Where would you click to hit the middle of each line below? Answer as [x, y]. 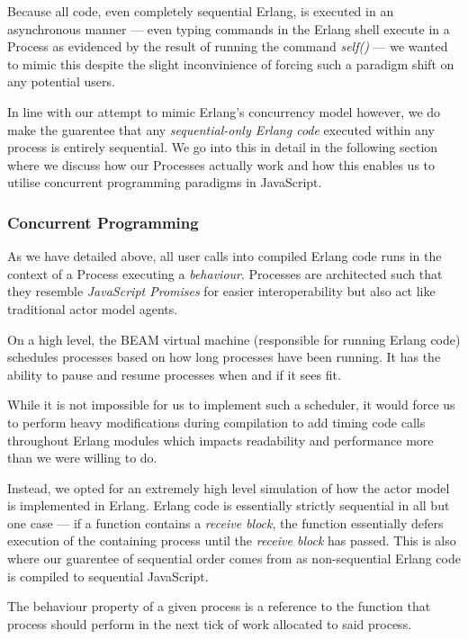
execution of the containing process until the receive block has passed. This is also [232, 540]
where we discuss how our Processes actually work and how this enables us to [221, 164]
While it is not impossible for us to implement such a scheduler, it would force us [231, 405]
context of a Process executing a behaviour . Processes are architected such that [225, 273]
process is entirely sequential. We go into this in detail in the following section [223, 147]
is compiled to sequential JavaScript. [108, 576]
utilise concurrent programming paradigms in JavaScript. [165, 182]
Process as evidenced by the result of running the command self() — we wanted [228, 46]
